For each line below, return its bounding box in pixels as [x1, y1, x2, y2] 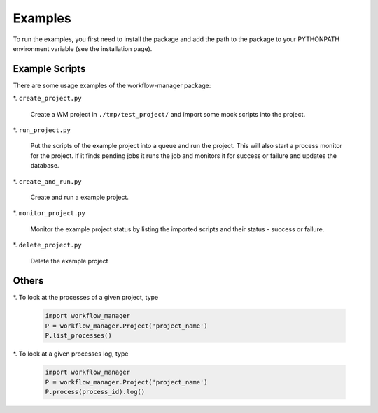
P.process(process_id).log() [45, 388, 146, 396]
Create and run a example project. [30, 193, 129, 201]
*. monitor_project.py [13, 209, 85, 217]
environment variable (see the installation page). [13, 44, 153, 52]
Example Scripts [13, 63, 86, 75]
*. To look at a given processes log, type [13, 349, 129, 358]
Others [13, 275, 44, 287]
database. [30, 161, 59, 170]
